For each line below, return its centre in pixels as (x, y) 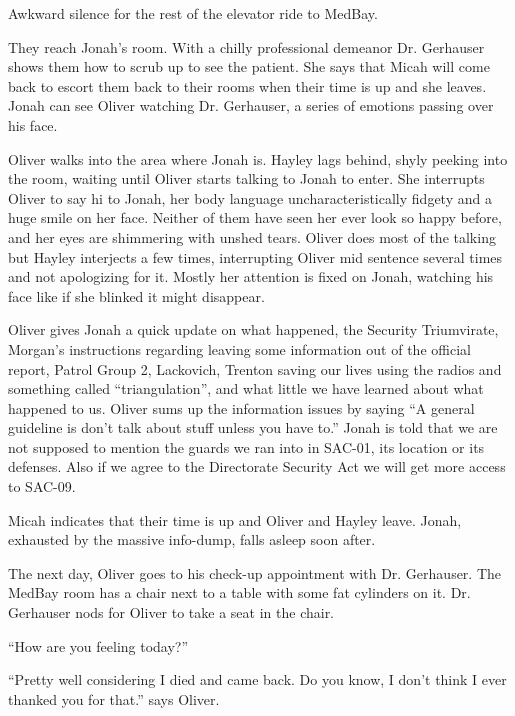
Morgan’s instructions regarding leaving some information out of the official (239, 348)
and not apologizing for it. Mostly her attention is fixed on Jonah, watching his (251, 276)
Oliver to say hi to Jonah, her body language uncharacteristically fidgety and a (250, 197)
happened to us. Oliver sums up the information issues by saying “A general (241, 407)
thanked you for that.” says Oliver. (114, 698)
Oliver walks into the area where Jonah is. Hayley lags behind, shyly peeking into (258, 158)
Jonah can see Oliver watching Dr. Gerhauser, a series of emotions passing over (251, 105)
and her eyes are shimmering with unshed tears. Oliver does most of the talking (252, 236)
